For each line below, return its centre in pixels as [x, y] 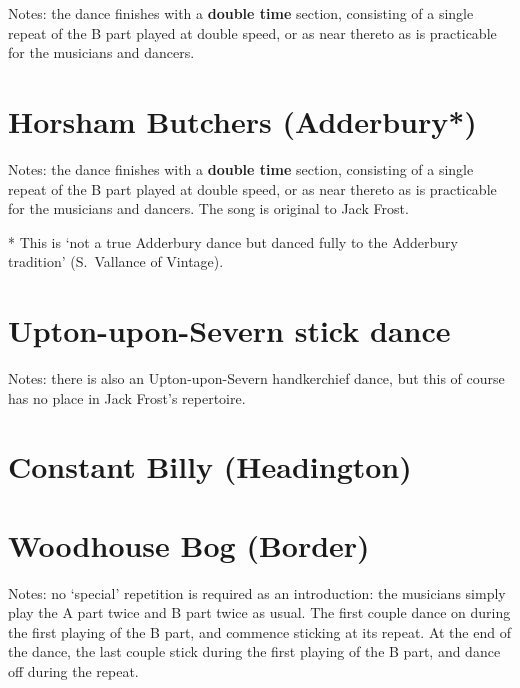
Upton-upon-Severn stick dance [229, 330]
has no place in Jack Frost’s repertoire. [127, 397]
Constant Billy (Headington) [210, 466]
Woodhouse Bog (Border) [189, 544]
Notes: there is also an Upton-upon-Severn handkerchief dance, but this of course [256, 378]
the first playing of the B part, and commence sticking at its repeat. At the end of [259, 631]
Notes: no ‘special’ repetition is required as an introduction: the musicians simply [257, 592]
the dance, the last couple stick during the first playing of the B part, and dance [254, 651]
